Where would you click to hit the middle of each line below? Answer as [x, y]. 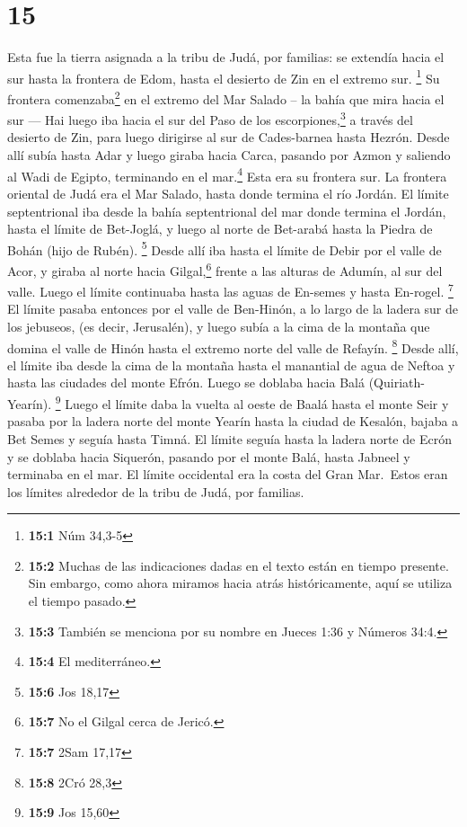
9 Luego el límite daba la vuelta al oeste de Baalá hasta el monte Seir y [252, 402]
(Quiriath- [397, 382]
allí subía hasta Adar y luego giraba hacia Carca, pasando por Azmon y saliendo [229, 155]
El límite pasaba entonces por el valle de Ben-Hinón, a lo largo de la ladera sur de [233, 309]
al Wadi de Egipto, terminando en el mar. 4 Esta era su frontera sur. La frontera [227, 174]
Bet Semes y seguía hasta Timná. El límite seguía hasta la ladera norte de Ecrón [229, 438]
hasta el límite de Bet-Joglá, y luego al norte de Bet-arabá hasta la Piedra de [220, 229]
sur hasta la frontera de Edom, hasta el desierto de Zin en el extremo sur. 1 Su [224, 76]
